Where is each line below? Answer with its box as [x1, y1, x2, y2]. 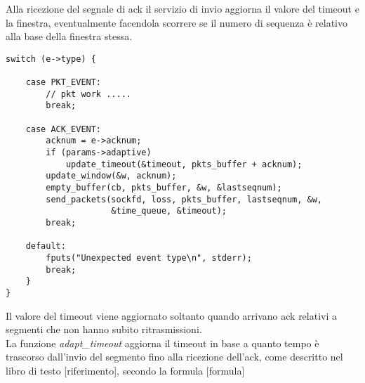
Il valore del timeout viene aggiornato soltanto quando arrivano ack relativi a [6, 308, 338, 323]
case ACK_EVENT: [25, 124, 102, 134]
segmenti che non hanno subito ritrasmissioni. [6, 322, 202, 337]
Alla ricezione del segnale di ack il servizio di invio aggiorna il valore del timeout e [6, 1, 359, 15]
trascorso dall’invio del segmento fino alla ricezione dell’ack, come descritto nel [6, 349, 343, 364]
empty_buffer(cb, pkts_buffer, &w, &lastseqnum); [46, 183, 282, 193]
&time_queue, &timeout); [111, 206, 227, 216]
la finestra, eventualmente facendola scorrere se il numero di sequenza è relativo [6, 15, 347, 30]
